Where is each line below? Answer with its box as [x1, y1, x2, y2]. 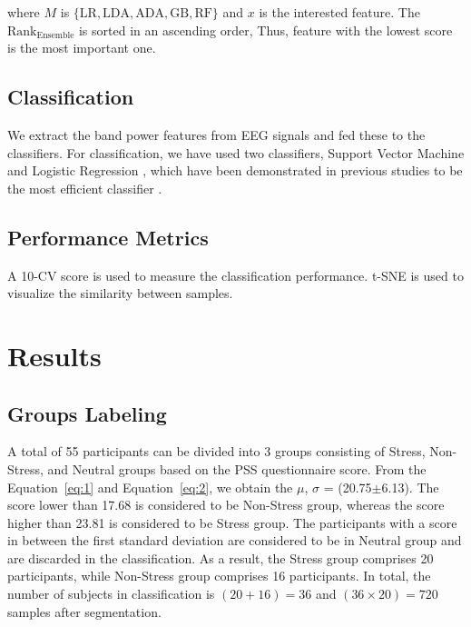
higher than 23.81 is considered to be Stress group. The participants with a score [7, 513, 457, 532]
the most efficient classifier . [7, 178, 162, 197]
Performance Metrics [7, 223, 209, 251]
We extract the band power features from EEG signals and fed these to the [7, 124, 426, 144]
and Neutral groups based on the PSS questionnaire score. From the [47, 459, 427, 478]
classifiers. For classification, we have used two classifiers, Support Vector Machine [7, 143, 465, 162]
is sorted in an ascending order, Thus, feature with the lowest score [78, 20, 453, 39]
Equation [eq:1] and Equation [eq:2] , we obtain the [7, 477, 293, 496]
